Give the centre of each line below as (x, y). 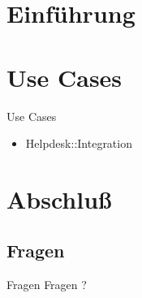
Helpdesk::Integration (79, 143)
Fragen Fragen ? (47, 285)
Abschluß (59, 199)
